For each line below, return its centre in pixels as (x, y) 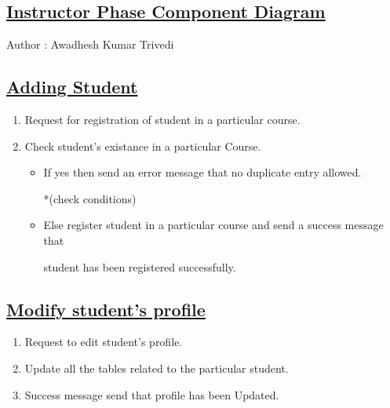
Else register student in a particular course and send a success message (213, 225)
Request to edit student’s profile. (104, 342)
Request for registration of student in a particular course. (162, 119)
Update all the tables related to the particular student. (157, 368)
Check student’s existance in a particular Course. (143, 146)
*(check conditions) (90, 198)
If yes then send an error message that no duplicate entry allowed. (202, 172)
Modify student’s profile (106, 309)
